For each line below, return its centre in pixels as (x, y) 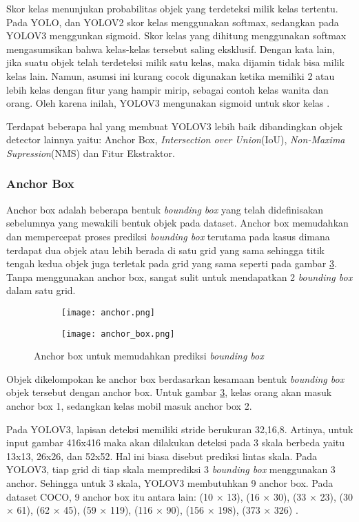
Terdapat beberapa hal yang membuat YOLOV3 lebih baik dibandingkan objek (175, 126)
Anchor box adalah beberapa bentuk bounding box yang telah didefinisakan (165, 209)
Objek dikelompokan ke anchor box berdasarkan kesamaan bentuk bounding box (175, 378)
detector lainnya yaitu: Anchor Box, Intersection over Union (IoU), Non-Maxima (176, 139)
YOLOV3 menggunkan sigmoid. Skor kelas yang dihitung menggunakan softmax (176, 35)
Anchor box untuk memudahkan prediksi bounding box (149, 356)
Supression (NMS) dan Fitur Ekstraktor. (91, 153)
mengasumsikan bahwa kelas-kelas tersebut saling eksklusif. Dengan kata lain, (171, 49)
